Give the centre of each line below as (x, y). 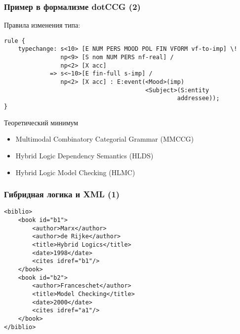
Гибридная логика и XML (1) (62, 194)
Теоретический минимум (41, 122)
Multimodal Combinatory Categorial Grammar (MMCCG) (105, 139)
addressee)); (198, 98)
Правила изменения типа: (42, 25)
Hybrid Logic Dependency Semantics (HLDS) (84, 155)
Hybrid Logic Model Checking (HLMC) (75, 172)
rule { (15, 41)
